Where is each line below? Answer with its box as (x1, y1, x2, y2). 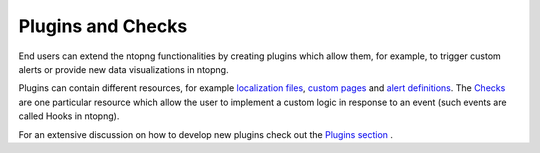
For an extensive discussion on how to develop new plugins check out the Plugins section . (18, 128, 394, 140)
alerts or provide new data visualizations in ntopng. (18, 63, 229, 75)
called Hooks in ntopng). (18, 110, 120, 122)
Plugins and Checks (18, 15, 188, 37)
